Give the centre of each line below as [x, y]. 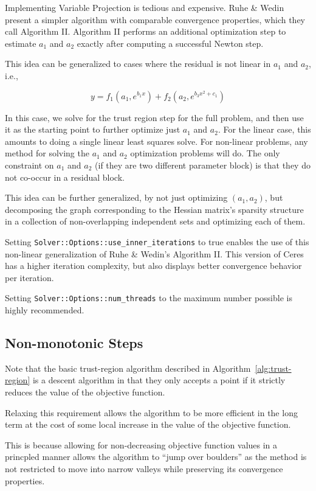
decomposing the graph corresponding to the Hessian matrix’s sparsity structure [154, 209]
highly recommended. [45, 310]
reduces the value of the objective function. [85, 392]
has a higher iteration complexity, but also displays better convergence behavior [153, 266]
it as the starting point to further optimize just [93, 129]
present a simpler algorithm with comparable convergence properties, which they [155, 19]
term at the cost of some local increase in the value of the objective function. [148, 424]
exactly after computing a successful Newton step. [170, 43]
